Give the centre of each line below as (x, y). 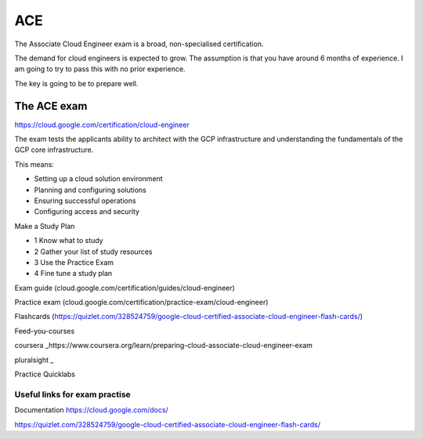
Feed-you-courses (45, 331)
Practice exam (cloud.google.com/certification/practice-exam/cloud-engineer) (141, 303)
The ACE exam (51, 106)
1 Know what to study (69, 241)
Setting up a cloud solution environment (99, 179)
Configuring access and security (87, 212)
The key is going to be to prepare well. (76, 83)
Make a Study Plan (45, 226)
